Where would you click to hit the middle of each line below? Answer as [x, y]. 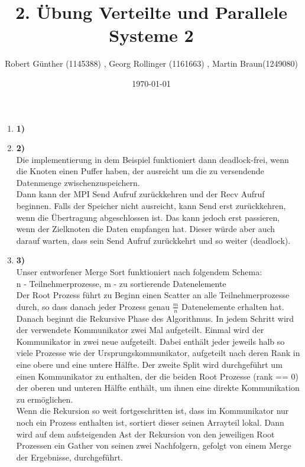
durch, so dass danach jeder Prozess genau [93, 306]
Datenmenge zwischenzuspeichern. [78, 182]
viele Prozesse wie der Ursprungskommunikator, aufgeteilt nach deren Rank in [158, 353]
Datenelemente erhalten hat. [233, 306]
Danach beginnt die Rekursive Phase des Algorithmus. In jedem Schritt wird [155, 318]
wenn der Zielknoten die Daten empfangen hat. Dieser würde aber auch [146, 229]
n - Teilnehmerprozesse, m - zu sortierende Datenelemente [121, 283]
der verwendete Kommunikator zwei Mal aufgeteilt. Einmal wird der [140, 330]
